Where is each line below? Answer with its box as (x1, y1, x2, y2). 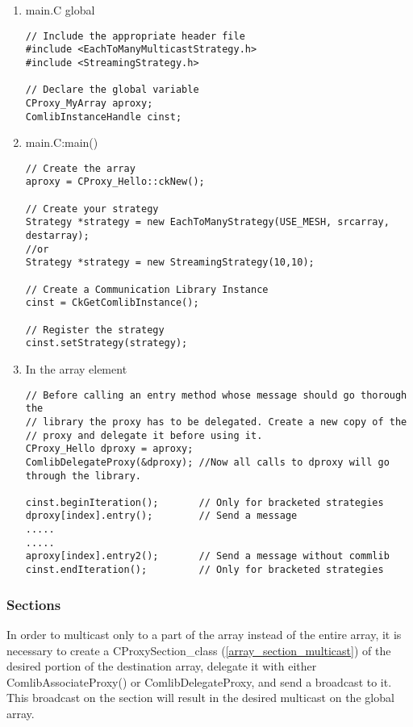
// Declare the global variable (25, 84, 199, 96)
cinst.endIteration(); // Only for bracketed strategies (25, 564, 384, 576)
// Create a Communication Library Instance (25, 283, 269, 295)
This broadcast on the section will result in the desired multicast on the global (6, 689, 394, 706)
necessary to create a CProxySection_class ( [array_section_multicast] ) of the (6, 641, 391, 658)
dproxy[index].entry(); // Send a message (25, 510, 298, 522)
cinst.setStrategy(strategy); (25, 337, 188, 349)
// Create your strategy (25, 203, 159, 215)
